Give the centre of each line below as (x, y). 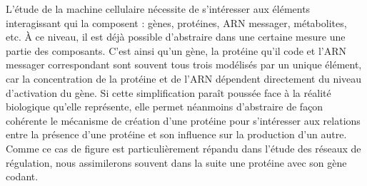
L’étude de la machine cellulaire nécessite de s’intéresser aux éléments (158, 9)
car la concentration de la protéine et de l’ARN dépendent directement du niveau (184, 78)
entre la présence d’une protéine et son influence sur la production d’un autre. (176, 134)
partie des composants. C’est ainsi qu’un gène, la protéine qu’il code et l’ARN (176, 50)
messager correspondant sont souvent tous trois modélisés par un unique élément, (184, 64)
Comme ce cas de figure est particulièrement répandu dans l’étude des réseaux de (183, 148)
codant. (22, 176)
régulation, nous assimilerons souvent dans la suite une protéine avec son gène (176, 162)
